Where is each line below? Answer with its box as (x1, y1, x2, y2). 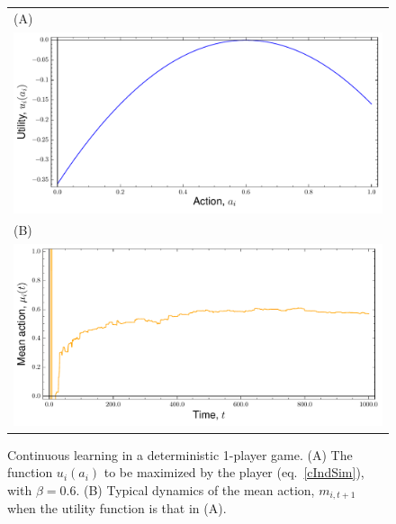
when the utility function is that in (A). (7, 499, 227, 518)
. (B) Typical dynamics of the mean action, (76, 480, 315, 499)
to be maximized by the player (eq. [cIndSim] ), (103, 463, 364, 482)
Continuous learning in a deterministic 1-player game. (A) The (7, 445, 353, 464)
